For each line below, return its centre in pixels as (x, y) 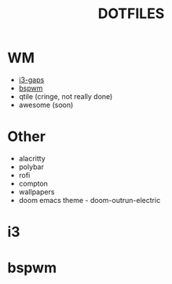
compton (33, 183)
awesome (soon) (46, 105)
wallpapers (37, 192)
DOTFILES (131, 14)
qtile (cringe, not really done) (66, 96)
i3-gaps (31, 79)
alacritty (32, 158)
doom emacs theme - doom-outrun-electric (90, 200)
